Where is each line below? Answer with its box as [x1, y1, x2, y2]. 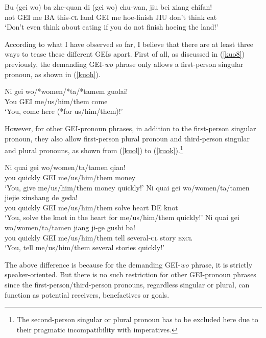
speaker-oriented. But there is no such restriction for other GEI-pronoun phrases [5, 269, 256, 280]
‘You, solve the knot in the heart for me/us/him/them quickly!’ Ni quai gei [5, 212, 239, 223]
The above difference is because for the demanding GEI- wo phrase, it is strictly [5, 259, 253, 270]
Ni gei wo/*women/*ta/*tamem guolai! [5, 86, 128, 96]
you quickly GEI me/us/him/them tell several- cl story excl [5, 232, 192, 243]
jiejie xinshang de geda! [5, 192, 78, 203]
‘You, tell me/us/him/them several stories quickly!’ [5, 242, 165, 253]
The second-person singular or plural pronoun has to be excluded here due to [16, 314, 258, 325]
